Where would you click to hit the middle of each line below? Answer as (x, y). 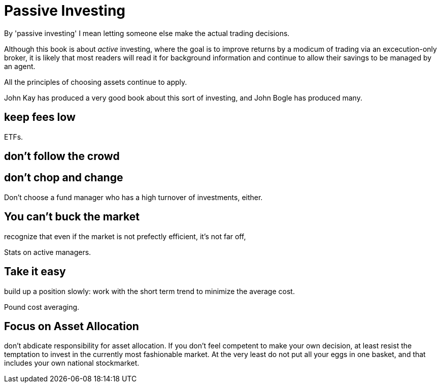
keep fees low (40, 117)
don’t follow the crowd (62, 156)
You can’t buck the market (72, 217)
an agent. (20, 66)
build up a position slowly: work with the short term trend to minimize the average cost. (149, 291)
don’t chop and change (64, 178)
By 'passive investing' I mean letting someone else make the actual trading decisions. (147, 33)
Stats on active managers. (48, 252)
